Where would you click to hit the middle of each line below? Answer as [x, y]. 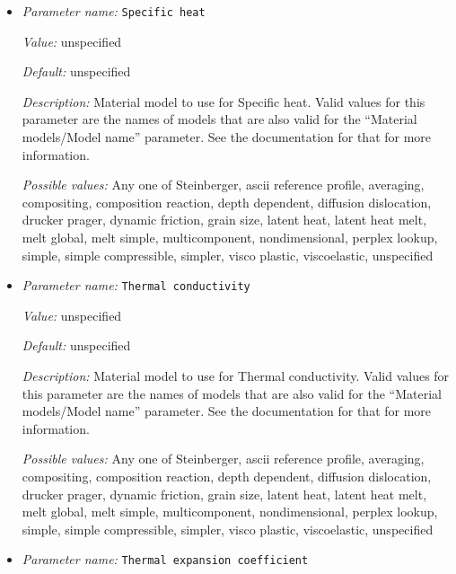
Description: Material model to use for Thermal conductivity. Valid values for [236, 376]
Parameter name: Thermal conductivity [136, 285]
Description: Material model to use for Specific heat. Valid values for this [224, 101]
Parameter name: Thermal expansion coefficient [165, 559]
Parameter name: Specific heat [114, 11]
